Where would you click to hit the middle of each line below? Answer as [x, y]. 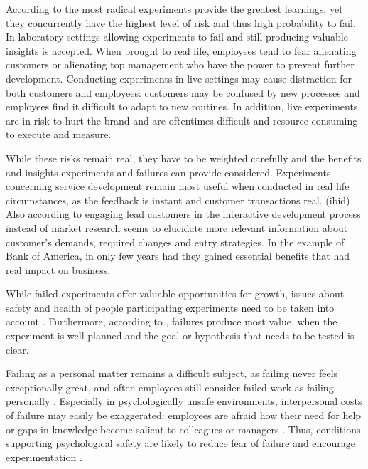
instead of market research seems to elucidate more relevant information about [177, 227]
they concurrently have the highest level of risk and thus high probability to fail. [181, 22]
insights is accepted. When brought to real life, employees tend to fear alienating [181, 50]
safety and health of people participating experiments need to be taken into [170, 307]
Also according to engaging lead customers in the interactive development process [183, 214]
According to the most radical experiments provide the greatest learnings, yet [174, 9]
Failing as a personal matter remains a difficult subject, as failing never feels [172, 373]
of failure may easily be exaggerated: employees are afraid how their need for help [184, 415]
